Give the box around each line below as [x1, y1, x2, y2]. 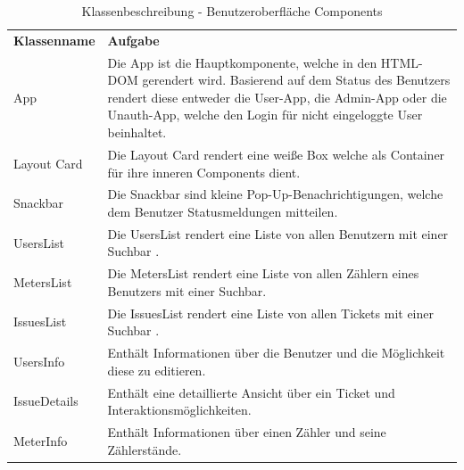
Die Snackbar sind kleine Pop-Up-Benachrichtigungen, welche [107, 185, 443, 203]
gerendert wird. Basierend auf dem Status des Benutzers [142, 70, 451, 89]
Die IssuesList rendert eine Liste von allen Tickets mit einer [107, 303, 434, 322]
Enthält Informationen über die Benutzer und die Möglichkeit [107, 343, 445, 362]
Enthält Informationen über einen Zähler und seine [107, 422, 386, 441]
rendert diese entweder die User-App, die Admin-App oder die [107, 87, 447, 106]
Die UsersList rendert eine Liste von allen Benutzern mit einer [107, 224, 449, 243]
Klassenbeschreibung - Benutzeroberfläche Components [81, 2, 383, 20]
